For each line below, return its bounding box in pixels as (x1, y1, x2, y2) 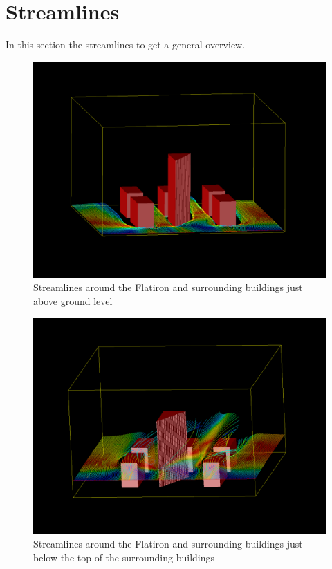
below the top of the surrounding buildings (33, 550, 215, 564)
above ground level (33, 293, 113, 308)
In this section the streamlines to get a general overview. (6, 37, 246, 52)
